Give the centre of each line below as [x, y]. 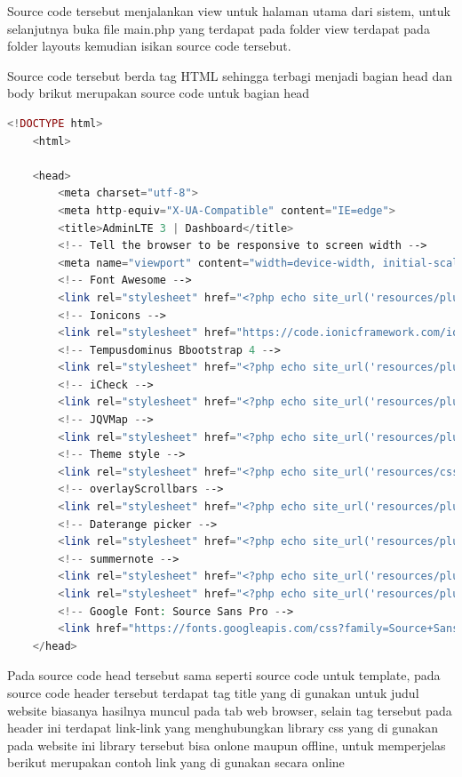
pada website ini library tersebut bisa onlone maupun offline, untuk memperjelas [227, 745]
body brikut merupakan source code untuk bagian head [159, 93]
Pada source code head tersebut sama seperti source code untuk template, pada [224, 675]
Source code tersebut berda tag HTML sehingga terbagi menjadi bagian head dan [230, 75]
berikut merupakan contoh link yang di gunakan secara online [176, 762]
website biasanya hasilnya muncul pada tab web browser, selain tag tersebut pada [230, 710]
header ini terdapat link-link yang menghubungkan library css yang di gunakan [223, 728]
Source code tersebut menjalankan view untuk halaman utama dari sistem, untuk [229, 11]
